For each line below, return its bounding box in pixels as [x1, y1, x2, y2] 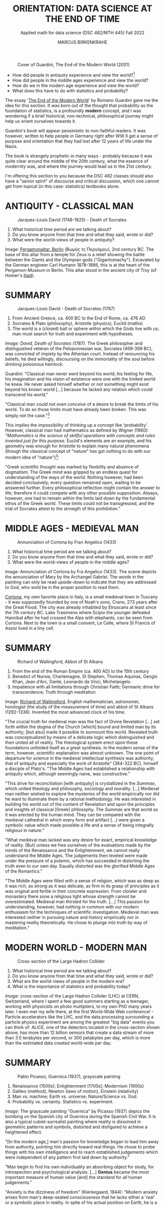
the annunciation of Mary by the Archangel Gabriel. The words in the [5, 574, 144, 580]
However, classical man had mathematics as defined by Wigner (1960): [5, 427, 149, 433]
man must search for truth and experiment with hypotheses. [12, 331, 134, 337]
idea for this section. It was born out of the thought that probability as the [5, 102, 153, 108]
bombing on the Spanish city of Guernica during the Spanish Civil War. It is [5, 1113, 156, 1119]
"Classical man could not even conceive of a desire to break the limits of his [5, 401, 159, 407]
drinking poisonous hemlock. [5, 361, 64, 367]
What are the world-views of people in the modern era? [12, 978, 125, 984]
